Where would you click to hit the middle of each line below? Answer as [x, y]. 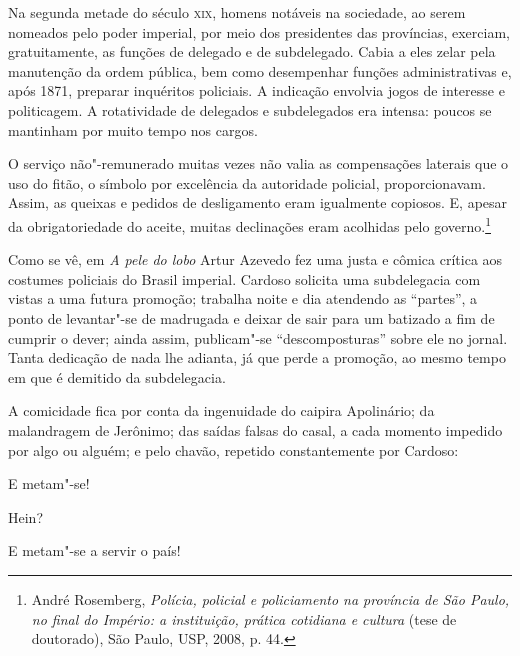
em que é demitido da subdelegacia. [117, 376]
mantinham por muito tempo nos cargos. [133, 129]
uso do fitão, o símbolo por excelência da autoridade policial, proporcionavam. [247, 182]
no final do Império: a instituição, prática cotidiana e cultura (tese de [244, 618]
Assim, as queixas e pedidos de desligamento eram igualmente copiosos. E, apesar [258, 202]
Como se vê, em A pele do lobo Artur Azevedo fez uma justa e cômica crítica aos [255, 259]
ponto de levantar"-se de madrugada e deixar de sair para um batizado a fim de [251, 317]
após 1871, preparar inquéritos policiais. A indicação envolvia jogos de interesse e [256, 90]
